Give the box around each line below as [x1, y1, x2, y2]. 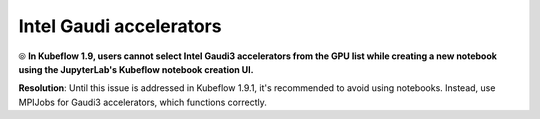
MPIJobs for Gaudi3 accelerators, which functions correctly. [18, 96, 267, 108]
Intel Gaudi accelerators [18, 15, 222, 37]
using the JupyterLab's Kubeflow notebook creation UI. [18, 63, 254, 75]
